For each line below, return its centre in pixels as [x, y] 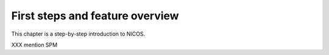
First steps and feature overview [95, 16]
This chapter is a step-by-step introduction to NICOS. [78, 34]
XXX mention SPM [34, 45]
